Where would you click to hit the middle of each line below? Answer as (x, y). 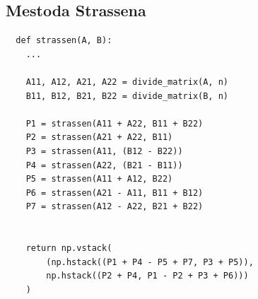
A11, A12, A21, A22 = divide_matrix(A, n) (127, 82)
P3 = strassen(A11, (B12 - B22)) (104, 151)
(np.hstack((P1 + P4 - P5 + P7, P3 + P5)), (150, 262)
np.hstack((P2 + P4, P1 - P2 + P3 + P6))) (147, 276)
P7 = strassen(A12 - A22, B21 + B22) (115, 207)
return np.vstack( (69, 248)
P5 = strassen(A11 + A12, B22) (99, 179)
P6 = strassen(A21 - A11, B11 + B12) (115, 193)
